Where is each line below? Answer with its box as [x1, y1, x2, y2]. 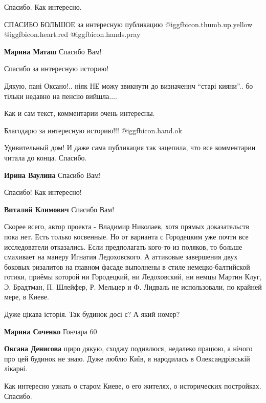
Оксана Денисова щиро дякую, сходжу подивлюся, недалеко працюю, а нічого [4, 343, 253, 354]
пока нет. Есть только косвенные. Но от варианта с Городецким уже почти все [4, 231, 249, 241]
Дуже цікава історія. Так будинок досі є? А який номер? [4, 309, 180, 319]
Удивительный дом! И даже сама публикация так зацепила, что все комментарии [4, 142, 256, 153]
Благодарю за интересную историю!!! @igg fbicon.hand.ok [4, 125, 182, 135]
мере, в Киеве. [4, 291, 49, 302]
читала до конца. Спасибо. [4, 152, 87, 163]
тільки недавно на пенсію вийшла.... [4, 90, 117, 101]
